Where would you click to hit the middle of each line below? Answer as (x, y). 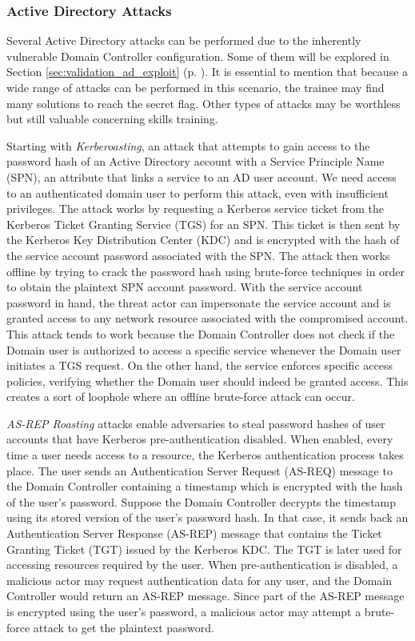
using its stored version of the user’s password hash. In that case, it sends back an (207, 517)
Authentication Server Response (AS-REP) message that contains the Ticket (194, 533)
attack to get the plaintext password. (124, 627)
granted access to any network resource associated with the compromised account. (207, 318)
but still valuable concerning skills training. (112, 119)
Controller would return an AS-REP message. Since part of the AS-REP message (206, 596)
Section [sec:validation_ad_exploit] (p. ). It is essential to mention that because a (207, 72)
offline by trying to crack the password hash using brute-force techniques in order (206, 271)
